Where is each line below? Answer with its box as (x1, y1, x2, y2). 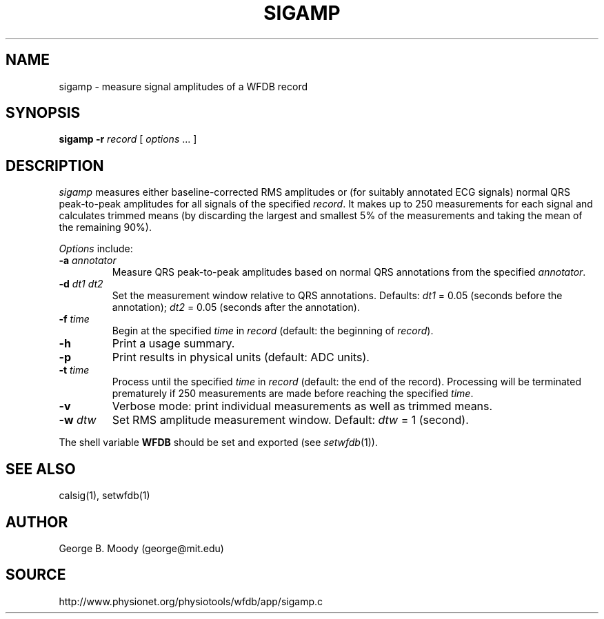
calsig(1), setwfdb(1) (59, 489, 150, 502)
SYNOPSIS (6, 104, 81, 122)
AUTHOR (6, 513, 68, 531)
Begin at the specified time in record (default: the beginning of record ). (112, 325, 434, 337)
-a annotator (59, 254, 117, 267)
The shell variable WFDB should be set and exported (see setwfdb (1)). (59, 436, 378, 449)
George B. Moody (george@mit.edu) (59, 542, 224, 554)
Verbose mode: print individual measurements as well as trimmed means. (112, 399, 493, 414)
